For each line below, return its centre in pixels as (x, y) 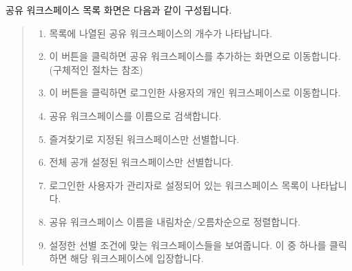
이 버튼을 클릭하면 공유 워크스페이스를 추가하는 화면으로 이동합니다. (195, 56)
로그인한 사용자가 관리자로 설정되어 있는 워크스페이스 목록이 (179, 185)
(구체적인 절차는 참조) (96, 69)
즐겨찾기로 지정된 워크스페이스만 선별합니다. (144, 139)
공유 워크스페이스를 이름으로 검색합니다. (135, 115)
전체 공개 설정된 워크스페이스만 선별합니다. (141, 162)
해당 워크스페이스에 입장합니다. (137, 258)
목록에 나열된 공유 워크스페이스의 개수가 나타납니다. (161, 33)
